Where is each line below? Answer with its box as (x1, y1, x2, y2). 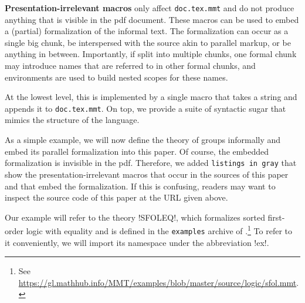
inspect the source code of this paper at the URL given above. (5, 191, 228, 204)
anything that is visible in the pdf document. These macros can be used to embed (5, 13, 299, 25)
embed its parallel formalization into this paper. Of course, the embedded (5, 145, 269, 157)
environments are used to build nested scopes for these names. (5, 71, 228, 83)
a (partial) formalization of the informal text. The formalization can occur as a (5, 25, 289, 37)
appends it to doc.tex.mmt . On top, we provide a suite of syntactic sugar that (5, 102, 286, 114)
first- (267, 211, 285, 223)
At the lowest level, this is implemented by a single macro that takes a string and (5, 91, 297, 103)
